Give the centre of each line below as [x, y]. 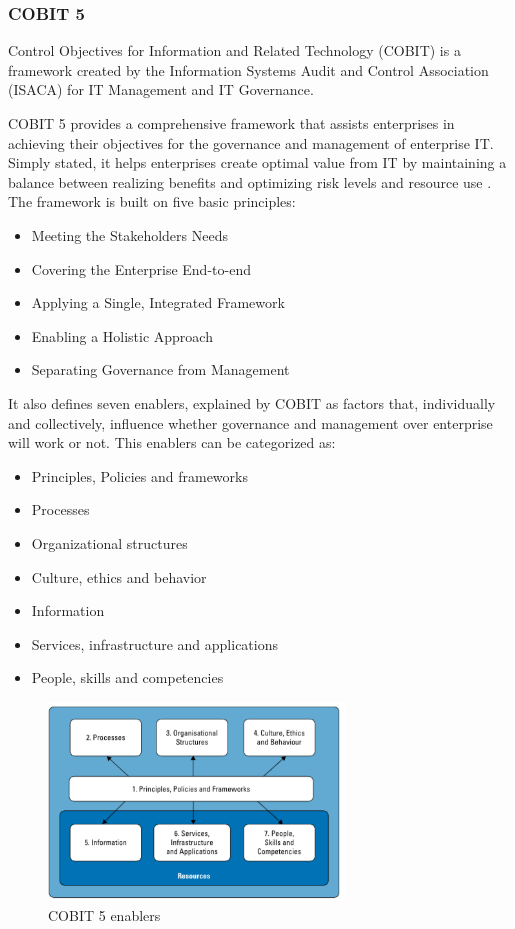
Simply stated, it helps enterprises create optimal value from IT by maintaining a [257, 162]
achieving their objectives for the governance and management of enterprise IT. [251, 142]
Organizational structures [109, 542]
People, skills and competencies [127, 677]
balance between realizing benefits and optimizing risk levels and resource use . [250, 181]
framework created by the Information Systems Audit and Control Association [248, 69]
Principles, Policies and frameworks [139, 475]
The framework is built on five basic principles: [152, 201]
